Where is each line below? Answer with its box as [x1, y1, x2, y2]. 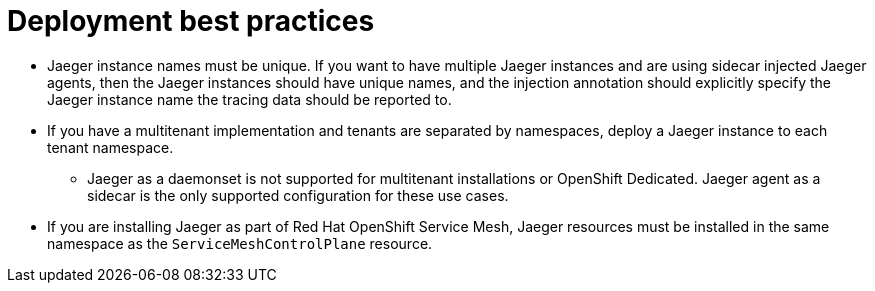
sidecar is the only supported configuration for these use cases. [87, 186, 509, 204]
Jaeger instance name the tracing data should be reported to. [47, 90, 452, 108]
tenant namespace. [47, 138, 174, 156]
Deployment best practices [7, 4, 375, 38]
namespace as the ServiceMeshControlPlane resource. [47, 234, 433, 252]
